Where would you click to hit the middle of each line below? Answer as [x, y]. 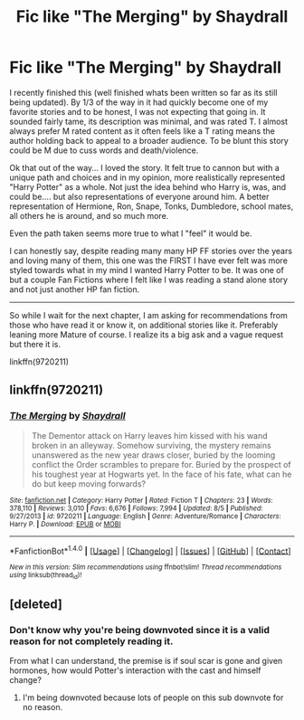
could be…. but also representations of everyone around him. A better [139, 196]
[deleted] [36, 604]
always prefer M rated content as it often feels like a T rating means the [142, 131]
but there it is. [35, 344]
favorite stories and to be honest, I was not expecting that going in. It [138, 111]
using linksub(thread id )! [46, 576]
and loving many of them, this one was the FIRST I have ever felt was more [148, 261]
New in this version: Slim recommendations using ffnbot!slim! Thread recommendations [146, 567]
